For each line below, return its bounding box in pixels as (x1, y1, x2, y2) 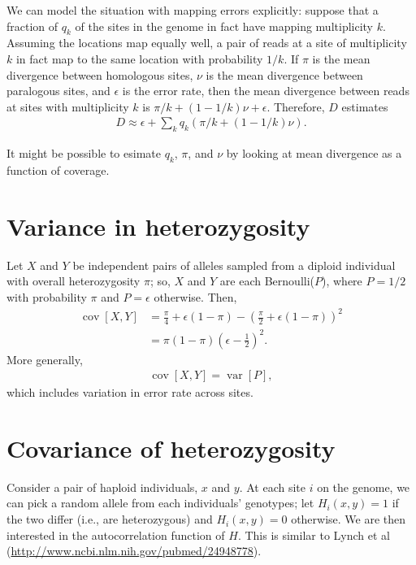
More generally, (6, 350, 83, 367)
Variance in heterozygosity (6, 209, 310, 242)
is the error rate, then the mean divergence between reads (122, 82, 409, 99)
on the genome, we (317, 478, 410, 495)
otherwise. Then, (154, 288, 237, 305)
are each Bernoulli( (219, 272, 315, 289)
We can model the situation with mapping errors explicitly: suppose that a (6, 2, 379, 18)
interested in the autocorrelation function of (6, 526, 225, 543)
